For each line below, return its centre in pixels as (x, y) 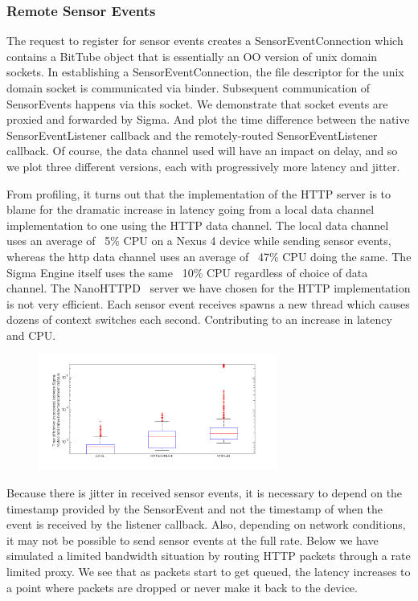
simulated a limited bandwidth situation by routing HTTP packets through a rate (209, 556)
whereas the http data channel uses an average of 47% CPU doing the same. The (209, 256)
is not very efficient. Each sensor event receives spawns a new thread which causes (208, 303)
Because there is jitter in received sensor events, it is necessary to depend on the (205, 492)
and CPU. (31, 335)
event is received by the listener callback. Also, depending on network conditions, (206, 524)
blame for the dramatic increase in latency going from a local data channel (191, 209)
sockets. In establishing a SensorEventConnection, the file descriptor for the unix (205, 72)
